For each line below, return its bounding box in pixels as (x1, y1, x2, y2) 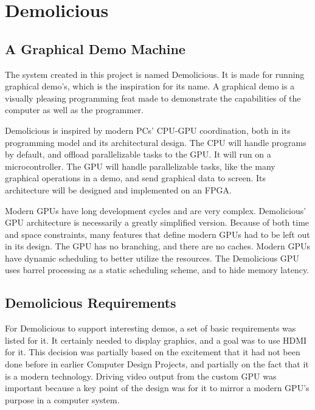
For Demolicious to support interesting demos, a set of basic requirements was (5, 322, 296, 335)
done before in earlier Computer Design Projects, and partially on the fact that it (5, 358, 309, 370)
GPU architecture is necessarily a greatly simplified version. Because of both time (5, 216, 310, 229)
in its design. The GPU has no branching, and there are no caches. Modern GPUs (5, 240, 311, 252)
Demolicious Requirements (5, 293, 176, 312)
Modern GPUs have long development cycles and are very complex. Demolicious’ (5, 204, 306, 217)
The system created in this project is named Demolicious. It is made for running (5, 68, 305, 80)
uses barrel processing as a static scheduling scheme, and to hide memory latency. (5, 263, 310, 276)
